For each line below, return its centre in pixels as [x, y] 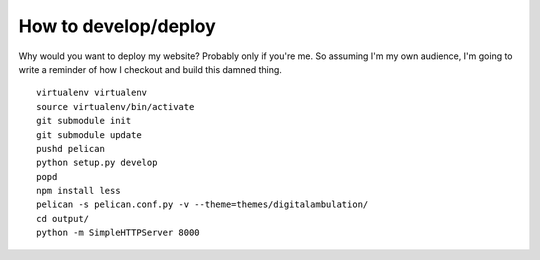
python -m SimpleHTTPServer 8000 [118, 233]
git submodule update [89, 134]
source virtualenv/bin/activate [115, 106]
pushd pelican [70, 148]
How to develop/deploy [117, 26]
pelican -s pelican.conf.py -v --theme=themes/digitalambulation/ [202, 204]
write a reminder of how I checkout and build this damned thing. [150, 69]
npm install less [78, 191]
